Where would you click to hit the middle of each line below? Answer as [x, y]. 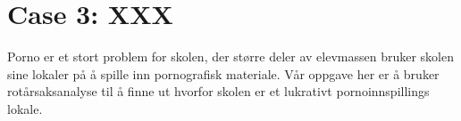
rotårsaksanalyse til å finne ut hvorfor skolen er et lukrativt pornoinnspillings [218, 91]
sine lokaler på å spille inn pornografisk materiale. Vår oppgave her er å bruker [223, 73]
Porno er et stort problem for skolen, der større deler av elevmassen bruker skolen [230, 56]
